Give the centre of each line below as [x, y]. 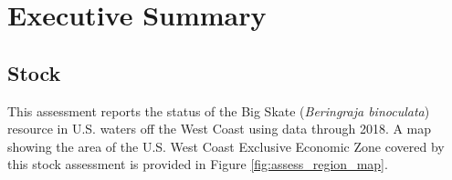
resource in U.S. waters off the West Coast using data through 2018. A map [220, 129]
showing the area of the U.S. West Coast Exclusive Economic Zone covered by [226, 146]
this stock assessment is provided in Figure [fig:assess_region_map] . [198, 164]
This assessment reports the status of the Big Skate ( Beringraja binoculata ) [219, 110]
